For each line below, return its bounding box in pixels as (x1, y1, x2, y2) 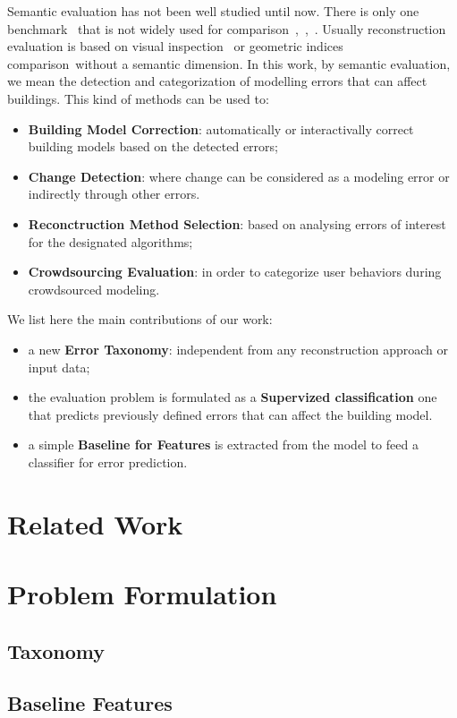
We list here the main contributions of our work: (7, 310, 273, 329)
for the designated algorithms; (28, 232, 193, 251)
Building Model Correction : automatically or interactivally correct (28, 119, 414, 138)
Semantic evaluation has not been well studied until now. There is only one (7, 2, 419, 20)
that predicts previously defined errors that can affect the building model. (28, 405, 433, 423)
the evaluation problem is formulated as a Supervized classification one (28, 388, 437, 406)
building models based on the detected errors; (28, 137, 278, 156)
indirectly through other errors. (28, 184, 200, 203)
